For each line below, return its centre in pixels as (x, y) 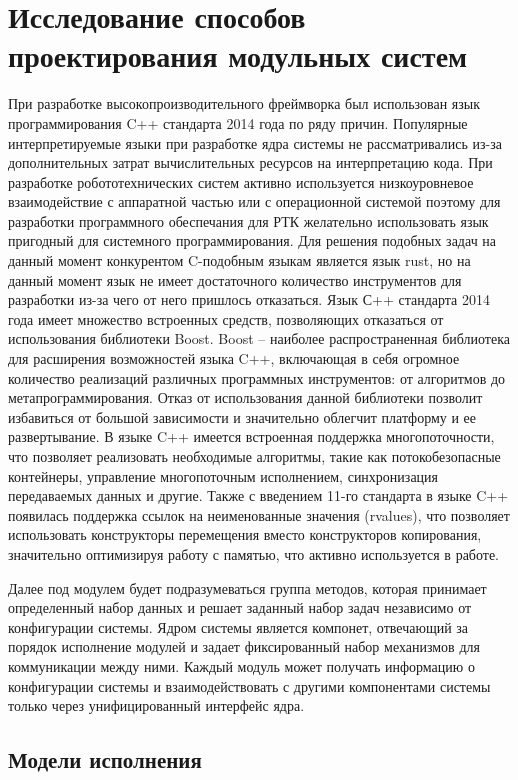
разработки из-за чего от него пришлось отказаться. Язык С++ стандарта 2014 (249, 299)
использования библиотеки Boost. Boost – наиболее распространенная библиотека (259, 338)
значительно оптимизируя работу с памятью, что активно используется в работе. (254, 553)
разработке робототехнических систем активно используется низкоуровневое (241, 181)
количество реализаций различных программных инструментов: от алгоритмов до (257, 377)
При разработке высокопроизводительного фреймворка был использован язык (244, 103)
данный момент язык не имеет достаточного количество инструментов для (235, 279)
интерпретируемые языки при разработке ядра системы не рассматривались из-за (255, 142)
